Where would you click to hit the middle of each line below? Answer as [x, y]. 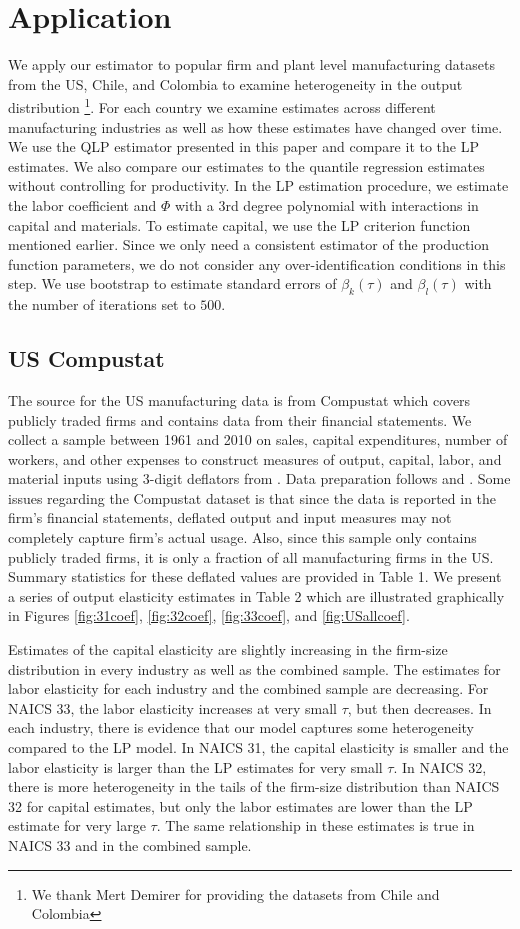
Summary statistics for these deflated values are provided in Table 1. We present [255, 576]
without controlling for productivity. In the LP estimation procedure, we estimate [258, 185]
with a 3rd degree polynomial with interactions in [326, 204]
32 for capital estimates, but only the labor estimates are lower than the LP [240, 805]
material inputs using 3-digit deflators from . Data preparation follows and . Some [259, 478]
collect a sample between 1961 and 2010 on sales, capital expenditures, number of [258, 439]
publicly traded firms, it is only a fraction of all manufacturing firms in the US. [251, 556]
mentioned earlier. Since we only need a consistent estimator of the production [249, 244]
